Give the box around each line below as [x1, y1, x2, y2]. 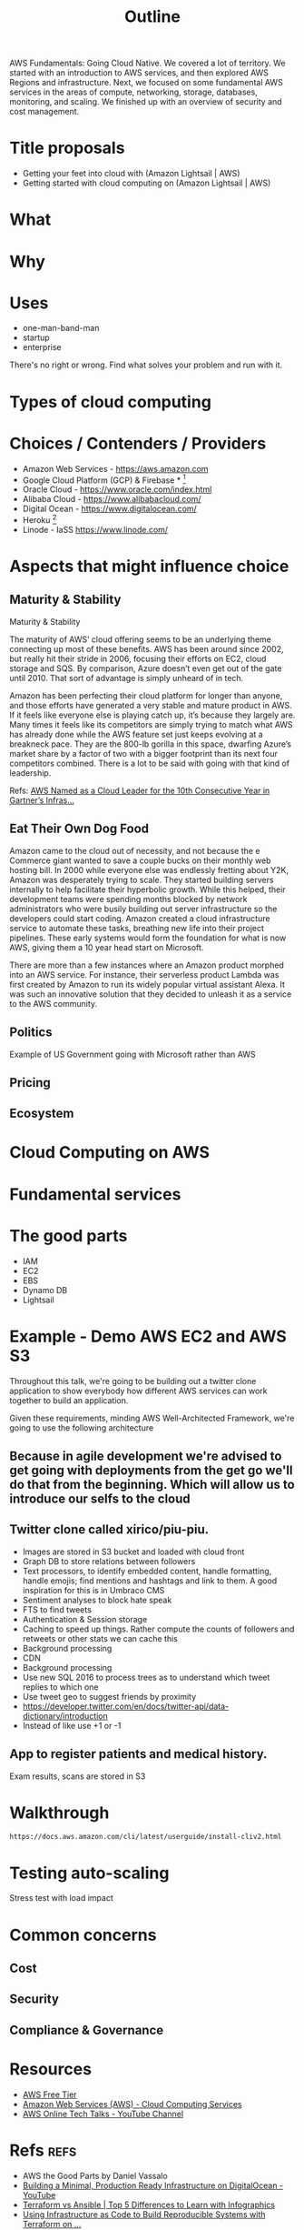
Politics [9, 1025, 53, 1040]
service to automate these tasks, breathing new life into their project [9, 922, 265, 933]
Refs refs [9, 2140, 77, 2161]
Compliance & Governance [9, 2022, 164, 2038]
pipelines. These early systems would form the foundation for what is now [9, 932, 287, 943]
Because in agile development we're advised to [9, 1448, 282, 1463]
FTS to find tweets [22, 1603, 93, 1615]
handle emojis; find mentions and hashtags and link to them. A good [22, 1575, 278, 1586]
